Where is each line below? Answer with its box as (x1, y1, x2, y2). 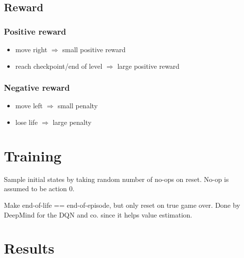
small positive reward (62, 44, 126, 54)
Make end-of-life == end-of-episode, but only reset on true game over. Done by (4, 199, 240, 210)
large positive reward (117, 60, 180, 71)
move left (15, 100, 43, 111)
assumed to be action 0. (4, 183, 75, 194)
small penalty (57, 100, 98, 111)
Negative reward (4, 81, 70, 94)
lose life (15, 117, 38, 127)
